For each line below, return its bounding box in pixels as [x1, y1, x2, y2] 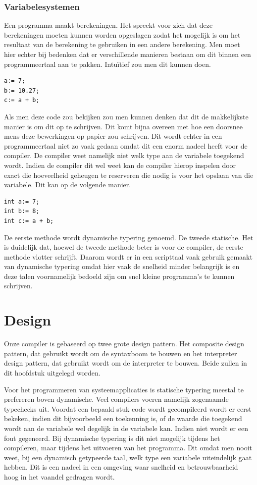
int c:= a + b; [4, 217, 54, 224]
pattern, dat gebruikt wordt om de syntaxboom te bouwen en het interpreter [4, 348, 237, 358]
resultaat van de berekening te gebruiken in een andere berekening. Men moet [4, 39, 240, 50]
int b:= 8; [4, 208, 40, 215]
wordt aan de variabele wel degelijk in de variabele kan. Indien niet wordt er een [4, 423, 248, 433]
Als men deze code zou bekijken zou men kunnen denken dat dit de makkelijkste [4, 111, 249, 121]
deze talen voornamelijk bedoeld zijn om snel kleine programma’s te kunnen [4, 270, 235, 281]
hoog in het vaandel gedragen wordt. [4, 471, 115, 482]
